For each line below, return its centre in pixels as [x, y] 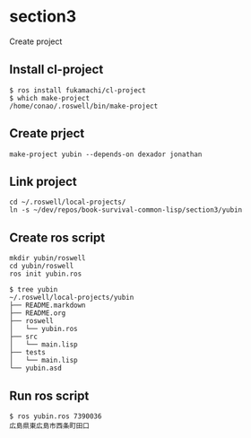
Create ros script [57, 237]
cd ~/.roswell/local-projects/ [68, 202]
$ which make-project [50, 98]
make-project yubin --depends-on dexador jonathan [106, 154]
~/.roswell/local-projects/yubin [72, 298]
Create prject [47, 133]
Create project [36, 41]
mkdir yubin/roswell [48, 258]
